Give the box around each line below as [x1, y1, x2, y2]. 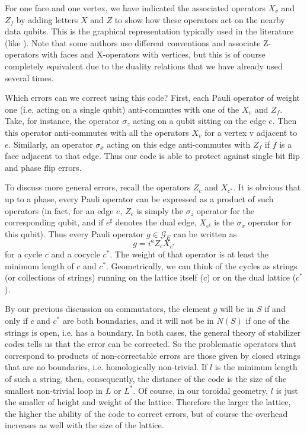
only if [5, 314, 28, 326]
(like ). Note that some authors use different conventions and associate [5, 36, 261, 49]
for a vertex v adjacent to [204, 126, 298, 138]
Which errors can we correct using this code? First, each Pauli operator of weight [5, 91, 300, 104]
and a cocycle [51, 248, 100, 260]
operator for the [196, 204, 255, 216]
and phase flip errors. [5, 161, 82, 173]
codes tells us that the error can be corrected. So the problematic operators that [5, 338, 296, 350]
